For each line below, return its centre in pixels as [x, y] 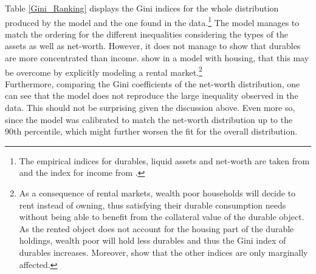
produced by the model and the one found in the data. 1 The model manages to [152, 21]
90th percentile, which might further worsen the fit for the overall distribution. [151, 131]
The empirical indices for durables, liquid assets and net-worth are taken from [164, 160]
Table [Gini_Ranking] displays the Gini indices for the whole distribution [142, 8]
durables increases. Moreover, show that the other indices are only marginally [163, 252]
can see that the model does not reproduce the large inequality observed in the [152, 95]
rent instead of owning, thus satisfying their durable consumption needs [153, 205]
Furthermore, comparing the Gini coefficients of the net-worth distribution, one [153, 83]
